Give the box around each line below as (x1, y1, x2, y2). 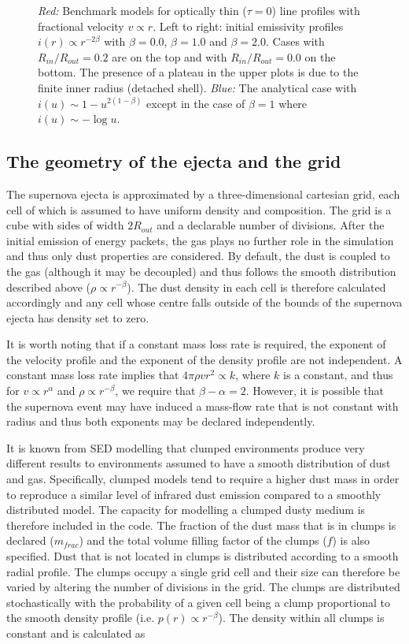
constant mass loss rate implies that (6, 367, 179, 383)
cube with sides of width (6, 217, 124, 233)
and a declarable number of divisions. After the (157, 217, 385, 233)
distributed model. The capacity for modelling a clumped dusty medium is (6, 501, 366, 518)
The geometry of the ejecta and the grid (6, 149, 341, 173)
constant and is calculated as (6, 624, 146, 641)
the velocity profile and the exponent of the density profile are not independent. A (6, 351, 403, 367)
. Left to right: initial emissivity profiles (153, 17, 344, 34)
